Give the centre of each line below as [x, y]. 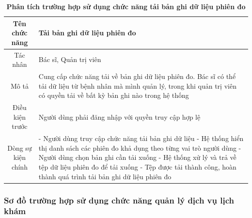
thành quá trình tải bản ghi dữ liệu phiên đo [105, 176]
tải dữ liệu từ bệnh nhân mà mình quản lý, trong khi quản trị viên [137, 86]
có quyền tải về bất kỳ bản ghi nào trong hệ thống [114, 95]
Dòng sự [20, 148]
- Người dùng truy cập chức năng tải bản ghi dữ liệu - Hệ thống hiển [141, 138]
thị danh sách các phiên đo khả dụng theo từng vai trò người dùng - [140, 148]
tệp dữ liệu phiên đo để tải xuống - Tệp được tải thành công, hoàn [137, 166]
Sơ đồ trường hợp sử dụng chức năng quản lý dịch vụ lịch [119, 200]
